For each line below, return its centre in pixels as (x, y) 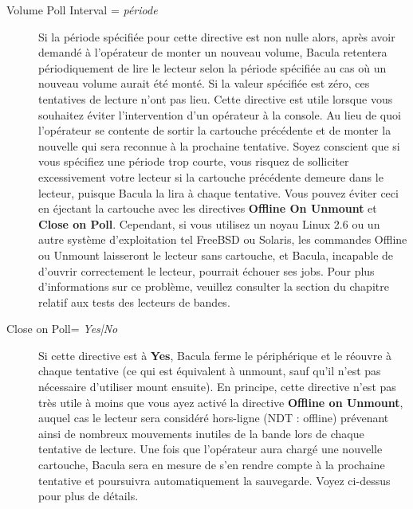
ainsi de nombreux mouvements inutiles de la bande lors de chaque (201, 433)
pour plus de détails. (88, 496)
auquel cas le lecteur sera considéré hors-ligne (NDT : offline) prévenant (214, 418)
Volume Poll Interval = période (82, 10)
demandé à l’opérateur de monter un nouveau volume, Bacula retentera (213, 52)
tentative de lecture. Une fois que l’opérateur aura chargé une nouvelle (210, 449)
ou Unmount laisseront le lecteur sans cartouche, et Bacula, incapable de (216, 254)
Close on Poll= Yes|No (62, 329)
